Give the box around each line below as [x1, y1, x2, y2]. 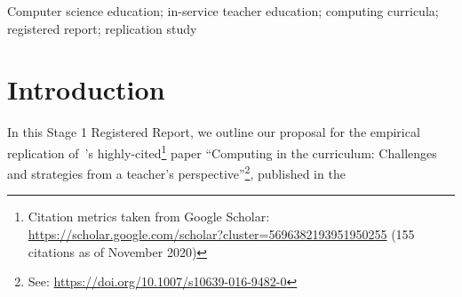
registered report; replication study [7, 19, 197, 37]
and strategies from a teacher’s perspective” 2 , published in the [7, 162, 346, 182]
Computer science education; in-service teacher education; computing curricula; [7, 2, 439, 20]
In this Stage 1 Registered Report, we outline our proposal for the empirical [7, 123, 420, 141]
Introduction [7, 71, 165, 108]
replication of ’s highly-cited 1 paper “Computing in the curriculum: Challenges [7, 140, 437, 162]
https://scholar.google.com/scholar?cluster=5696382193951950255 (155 [28, 225, 415, 243]
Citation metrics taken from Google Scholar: [28, 207, 270, 226]
